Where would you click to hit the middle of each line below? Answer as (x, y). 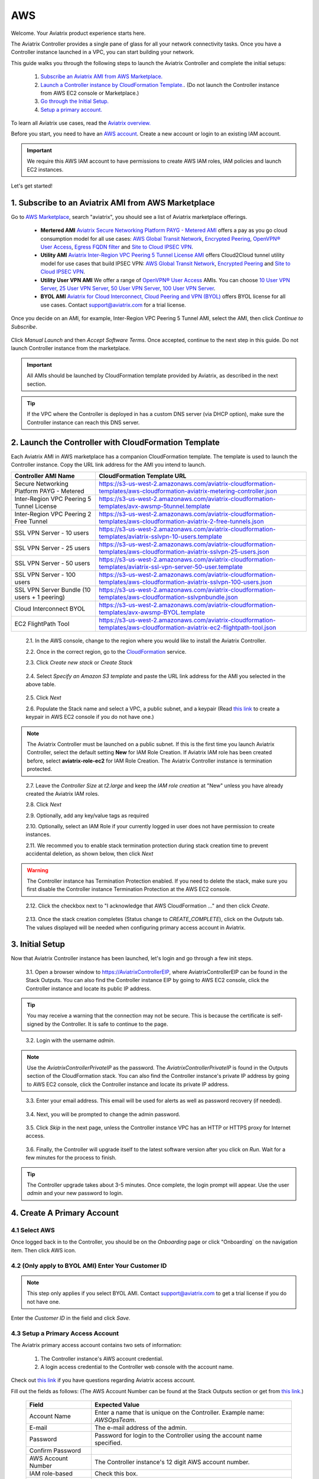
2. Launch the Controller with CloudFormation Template (115, 442)
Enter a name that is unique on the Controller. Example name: (180, 1413)
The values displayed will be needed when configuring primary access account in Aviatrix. (136, 927)
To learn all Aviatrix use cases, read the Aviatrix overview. (81, 123)
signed (35, 1024)
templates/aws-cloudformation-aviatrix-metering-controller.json (188, 491)
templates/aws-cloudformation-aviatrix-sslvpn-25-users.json (184, 552)
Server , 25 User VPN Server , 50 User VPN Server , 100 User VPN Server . (128, 288)
